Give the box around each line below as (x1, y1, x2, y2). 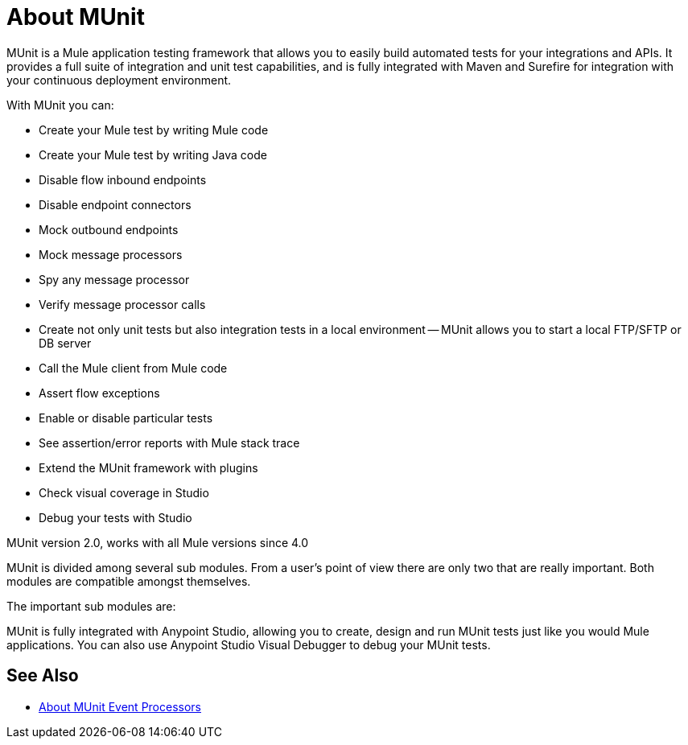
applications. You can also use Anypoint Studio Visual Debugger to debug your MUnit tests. (6, 637, 491, 652)
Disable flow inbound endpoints (39, 172, 207, 187)
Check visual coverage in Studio (39, 485, 209, 500)
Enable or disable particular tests (39, 410, 213, 425)
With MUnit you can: (6, 97, 114, 112)
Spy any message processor (39, 272, 190, 286)
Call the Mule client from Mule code (39, 360, 228, 375)
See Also (6, 665, 79, 686)
